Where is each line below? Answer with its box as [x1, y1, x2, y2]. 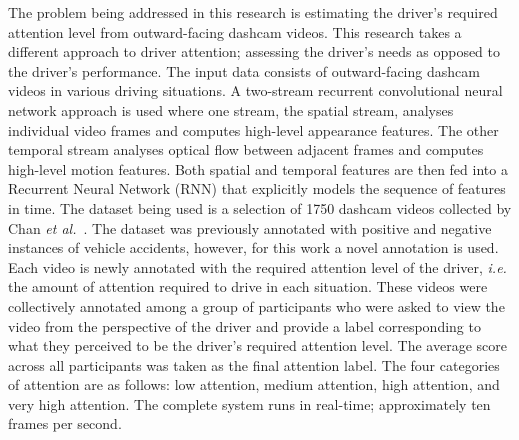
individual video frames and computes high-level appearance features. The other [8, 119, 499, 140]
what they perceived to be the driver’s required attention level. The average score [8, 335, 507, 356]
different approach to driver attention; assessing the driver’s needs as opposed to [8, 41, 500, 62]
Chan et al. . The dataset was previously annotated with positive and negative [8, 217, 492, 238]
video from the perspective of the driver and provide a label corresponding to [8, 315, 481, 336]
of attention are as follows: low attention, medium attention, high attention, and [8, 374, 500, 395]
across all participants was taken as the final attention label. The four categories [8, 354, 500, 375]
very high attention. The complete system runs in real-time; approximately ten [8, 393, 491, 414]
